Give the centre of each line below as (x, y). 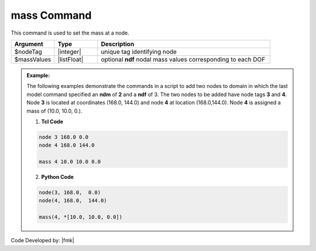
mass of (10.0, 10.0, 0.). (54, 111)
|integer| (69, 52)
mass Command (51, 15)
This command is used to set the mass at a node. (70, 33)
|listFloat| (71, 59)
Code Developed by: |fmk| (42, 240)
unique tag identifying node (139, 52)
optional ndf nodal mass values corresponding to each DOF (183, 59)
